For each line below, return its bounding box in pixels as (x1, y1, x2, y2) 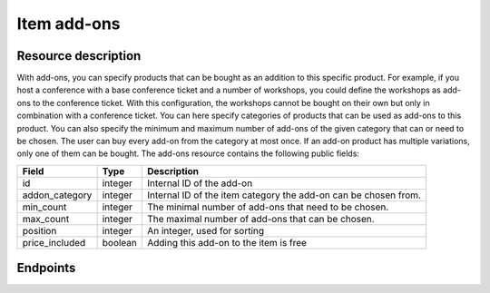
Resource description (16, 48, 142, 63)
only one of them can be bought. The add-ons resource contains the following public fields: (16, 148, 360, 159)
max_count (22, 212, 70, 225)
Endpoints (16, 260, 76, 276)
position (22, 224, 57, 237)
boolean (102, 236, 138, 249)
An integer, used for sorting (146, 224, 265, 237)
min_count (22, 200, 67, 213)
